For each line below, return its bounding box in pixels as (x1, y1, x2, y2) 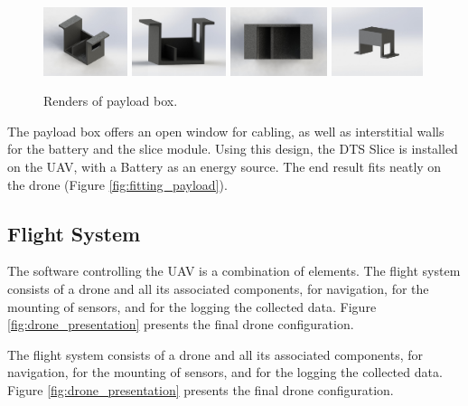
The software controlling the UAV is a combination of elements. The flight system (7, 261, 461, 280)
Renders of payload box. (43, 91, 178, 110)
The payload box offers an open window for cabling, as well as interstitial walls (7, 121, 445, 140)
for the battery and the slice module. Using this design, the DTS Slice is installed (7, 139, 458, 158)
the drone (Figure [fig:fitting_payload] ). (7, 175, 228, 194)
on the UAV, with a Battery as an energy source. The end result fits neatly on (7, 156, 442, 175)
